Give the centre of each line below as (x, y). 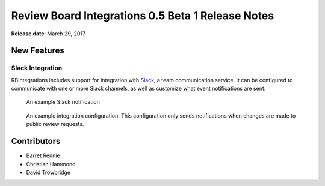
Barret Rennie (43, 155)
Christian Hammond (51, 164)
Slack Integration (37, 68)
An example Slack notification (63, 102)
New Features (38, 51)
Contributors (36, 141)
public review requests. (55, 124)
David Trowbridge (48, 172)
